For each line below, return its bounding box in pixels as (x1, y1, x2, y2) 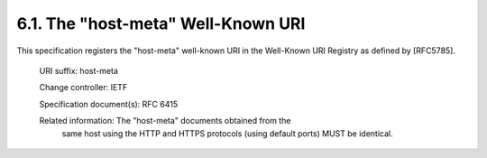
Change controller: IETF (39, 82, 128, 93)
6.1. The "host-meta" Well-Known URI (16, 14, 306, 33)
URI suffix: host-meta (39, 65, 119, 76)
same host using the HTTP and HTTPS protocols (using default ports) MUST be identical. (61, 127, 393, 139)
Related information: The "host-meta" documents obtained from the (39, 116, 291, 126)
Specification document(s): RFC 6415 (39, 98, 179, 109)
